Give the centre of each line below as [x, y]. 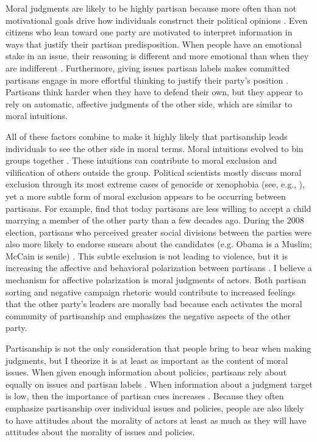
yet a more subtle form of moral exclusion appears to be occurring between [146, 196]
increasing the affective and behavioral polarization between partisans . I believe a [159, 268]
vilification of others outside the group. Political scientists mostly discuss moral [154, 172]
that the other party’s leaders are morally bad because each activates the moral [154, 304]
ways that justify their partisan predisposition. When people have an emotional [154, 44]
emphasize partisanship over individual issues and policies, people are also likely [155, 408]
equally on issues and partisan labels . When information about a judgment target [159, 384]
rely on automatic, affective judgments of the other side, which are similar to [149, 103]
